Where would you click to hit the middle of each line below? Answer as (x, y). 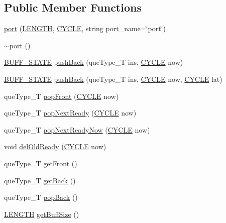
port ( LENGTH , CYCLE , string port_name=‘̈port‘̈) (85, 28)
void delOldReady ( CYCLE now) (55, 146)
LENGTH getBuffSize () (42, 214)
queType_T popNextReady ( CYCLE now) (70, 113)
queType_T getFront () (41, 163)
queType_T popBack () (41, 197)
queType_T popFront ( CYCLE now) (62, 96)
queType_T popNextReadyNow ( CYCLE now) (77, 129)
